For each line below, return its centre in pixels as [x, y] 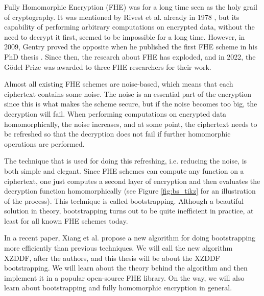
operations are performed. [44, 143]
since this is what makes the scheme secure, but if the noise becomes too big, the [131, 104]
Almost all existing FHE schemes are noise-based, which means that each [119, 84]
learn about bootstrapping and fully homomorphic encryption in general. [118, 288]
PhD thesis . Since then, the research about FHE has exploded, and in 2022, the [130, 56]
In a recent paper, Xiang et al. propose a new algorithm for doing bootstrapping [130, 238]
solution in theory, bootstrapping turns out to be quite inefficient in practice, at [129, 211]
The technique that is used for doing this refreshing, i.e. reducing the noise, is [126, 161]
